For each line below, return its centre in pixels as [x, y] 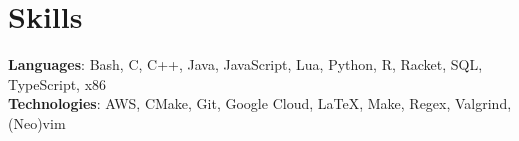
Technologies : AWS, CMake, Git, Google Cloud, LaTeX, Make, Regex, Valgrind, [260, 103]
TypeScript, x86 [57, 83]
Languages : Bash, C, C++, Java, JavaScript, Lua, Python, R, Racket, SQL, [245, 64]
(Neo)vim [37, 122]
